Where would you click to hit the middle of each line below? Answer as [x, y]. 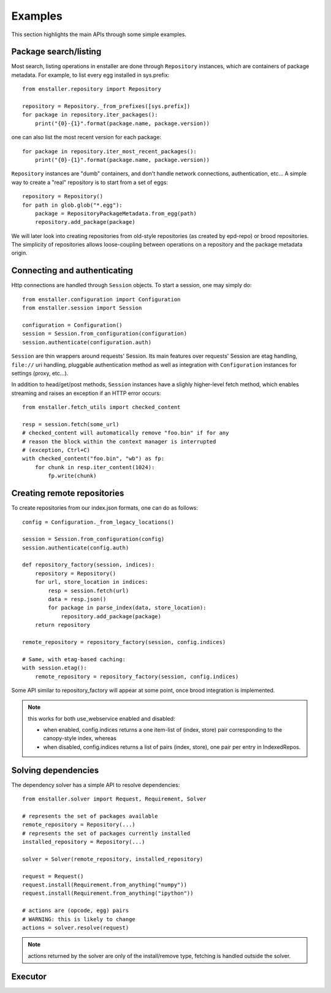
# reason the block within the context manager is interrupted [119, 441]
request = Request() [53, 876]
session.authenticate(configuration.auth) [87, 342]
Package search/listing [56, 52]
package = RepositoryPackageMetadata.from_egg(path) [116, 213]
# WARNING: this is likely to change [79, 919]
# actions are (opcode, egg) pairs [76, 911]
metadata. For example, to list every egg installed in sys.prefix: [90, 75]
